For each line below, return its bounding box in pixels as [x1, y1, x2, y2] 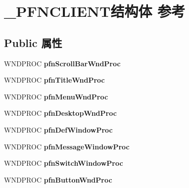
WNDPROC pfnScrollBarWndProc [4, 58, 121, 68]
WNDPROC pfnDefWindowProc [4, 124, 113, 135]
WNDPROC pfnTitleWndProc [4, 75, 105, 85]
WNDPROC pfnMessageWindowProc [4, 141, 130, 151]
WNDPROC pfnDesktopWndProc [4, 108, 117, 118]
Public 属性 [4, 35, 62, 50]
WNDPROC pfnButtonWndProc [4, 174, 112, 185]
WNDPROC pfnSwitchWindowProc [4, 158, 123, 168]
